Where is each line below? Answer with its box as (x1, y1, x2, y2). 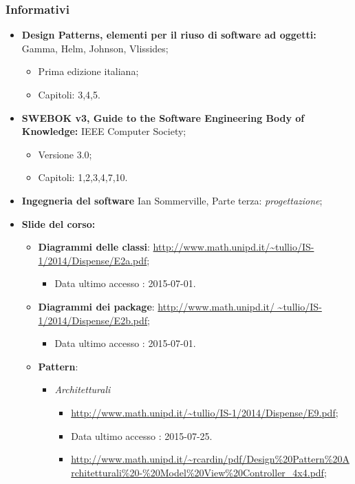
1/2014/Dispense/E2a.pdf (38, 253, 147, 267)
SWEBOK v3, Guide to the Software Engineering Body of (21, 110, 305, 125)
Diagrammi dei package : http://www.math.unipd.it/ (38, 299, 275, 313)
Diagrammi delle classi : (38, 240, 150, 254)
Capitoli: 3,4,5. (38, 87, 100, 101)
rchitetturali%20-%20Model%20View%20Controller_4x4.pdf (71, 465, 324, 479)
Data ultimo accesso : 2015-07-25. (71, 428, 213, 443)
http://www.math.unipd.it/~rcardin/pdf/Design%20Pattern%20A (71, 452, 349, 466)
